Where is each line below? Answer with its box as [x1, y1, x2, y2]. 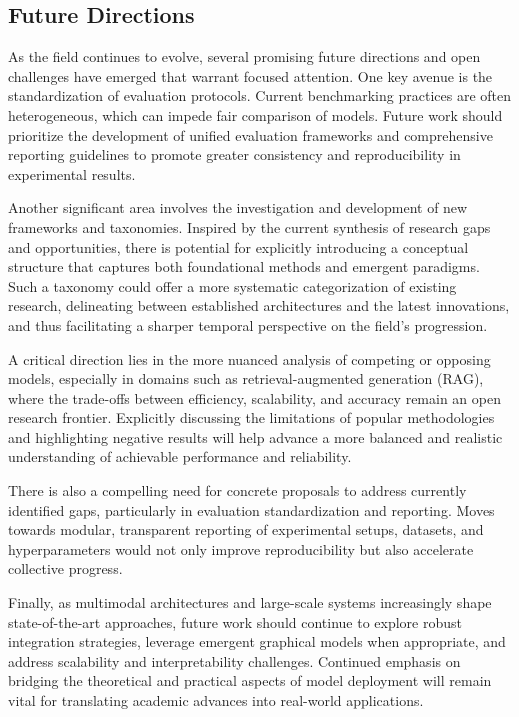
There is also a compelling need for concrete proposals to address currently [8, 480, 467, 501]
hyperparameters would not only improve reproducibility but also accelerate [8, 538, 474, 559]
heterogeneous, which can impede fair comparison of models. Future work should [8, 104, 503, 125]
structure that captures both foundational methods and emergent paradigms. [8, 256, 480, 277]
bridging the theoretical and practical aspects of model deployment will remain [8, 670, 492, 691]
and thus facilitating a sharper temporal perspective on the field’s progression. [8, 314, 488, 335]
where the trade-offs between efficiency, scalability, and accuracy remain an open [8, 387, 501, 408]
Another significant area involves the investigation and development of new [8, 197, 468, 218]
